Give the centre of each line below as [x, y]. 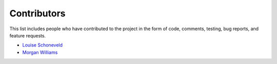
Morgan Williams [40, 52]
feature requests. [28, 35]
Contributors [38, 13]
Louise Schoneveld [43, 45]
